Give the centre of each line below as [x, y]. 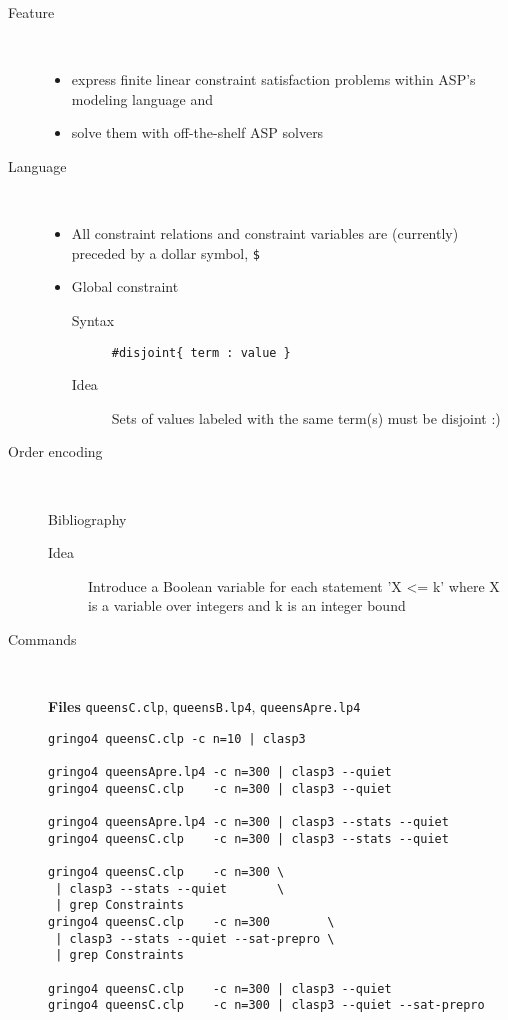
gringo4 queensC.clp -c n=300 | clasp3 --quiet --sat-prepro [266, 1005]
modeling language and [142, 98]
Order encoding [55, 451]
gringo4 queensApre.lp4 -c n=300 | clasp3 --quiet [220, 772]
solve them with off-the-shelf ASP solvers [197, 132]
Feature [31, 12]
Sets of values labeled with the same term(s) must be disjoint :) [306, 417]
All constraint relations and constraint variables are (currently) [265, 233]
